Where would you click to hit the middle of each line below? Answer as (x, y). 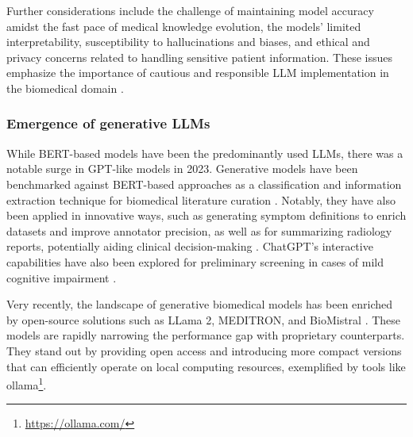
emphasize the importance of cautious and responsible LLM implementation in (198, 73)
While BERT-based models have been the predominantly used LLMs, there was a (205, 153)
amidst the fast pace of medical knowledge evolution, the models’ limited (184, 26)
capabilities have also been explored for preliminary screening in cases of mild (195, 261)
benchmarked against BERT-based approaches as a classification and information (204, 184)
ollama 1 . (27, 383)
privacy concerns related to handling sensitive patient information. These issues (200, 57)
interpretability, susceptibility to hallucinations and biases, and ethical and (188, 42)
